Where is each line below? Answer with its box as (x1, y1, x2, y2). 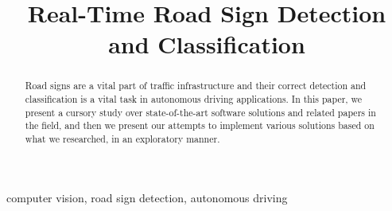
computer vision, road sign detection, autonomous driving (6, 189, 288, 205)
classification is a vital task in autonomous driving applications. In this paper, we (25, 92, 363, 106)
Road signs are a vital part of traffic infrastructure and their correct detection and (25, 79, 367, 92)
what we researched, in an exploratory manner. (25, 131, 220, 145)
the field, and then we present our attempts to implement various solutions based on (25, 119, 375, 132)
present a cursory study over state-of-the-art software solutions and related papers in (25, 105, 376, 119)
